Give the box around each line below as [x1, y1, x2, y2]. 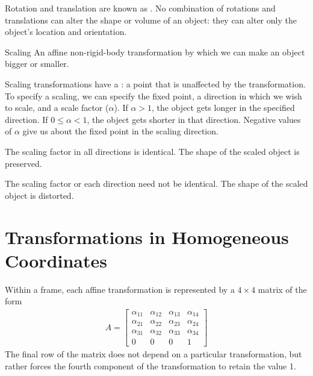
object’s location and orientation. [5, 25, 127, 38]
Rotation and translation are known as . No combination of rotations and [5, 2, 276, 14]
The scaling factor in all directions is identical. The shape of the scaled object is [5, 145, 300, 157]
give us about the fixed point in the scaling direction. [22, 125, 218, 137]
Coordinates [5, 248, 107, 272]
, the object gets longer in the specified [152, 101, 295, 114]
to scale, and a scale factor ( [5, 101, 109, 114]
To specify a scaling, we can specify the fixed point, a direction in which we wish [5, 89, 302, 102]
